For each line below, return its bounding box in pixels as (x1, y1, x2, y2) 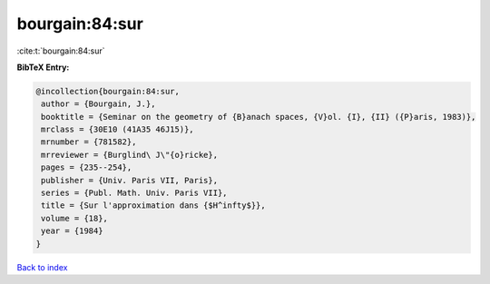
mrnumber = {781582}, (41, 137, 137, 147)
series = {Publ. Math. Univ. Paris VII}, (41, 188, 228, 199)
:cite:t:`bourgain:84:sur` (16, 45, 105, 56)
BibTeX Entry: (16, 62, 70, 73)
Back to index (16, 261, 68, 272)
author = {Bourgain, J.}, (41, 99, 156, 109)
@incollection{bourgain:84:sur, (35, 86, 181, 96)
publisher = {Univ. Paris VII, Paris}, (41, 175, 218, 185)
